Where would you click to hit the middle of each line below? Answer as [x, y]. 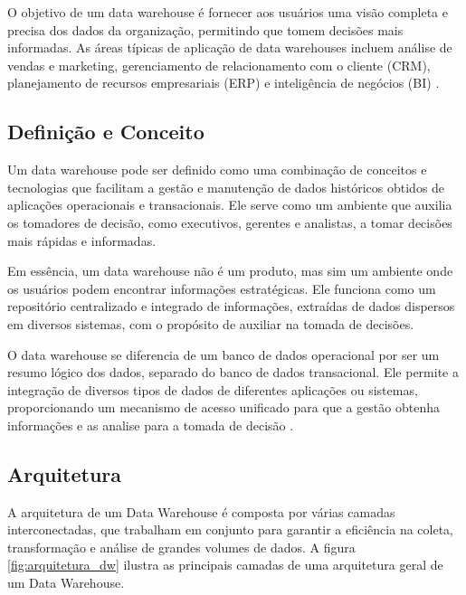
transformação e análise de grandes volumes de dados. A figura [181, 547]
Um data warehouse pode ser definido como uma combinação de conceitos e [217, 170]
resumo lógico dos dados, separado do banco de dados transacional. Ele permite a [233, 372]
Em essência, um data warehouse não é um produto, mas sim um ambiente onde [230, 271]
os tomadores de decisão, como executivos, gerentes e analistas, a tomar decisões [230, 222]
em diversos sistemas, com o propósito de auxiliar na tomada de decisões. [211, 323]
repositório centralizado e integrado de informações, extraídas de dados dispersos [231, 306]
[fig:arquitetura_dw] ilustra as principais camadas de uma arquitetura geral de [225, 565]
